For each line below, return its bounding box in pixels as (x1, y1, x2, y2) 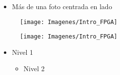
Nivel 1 (12, 47, 33, 57)
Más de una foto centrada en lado (12, 1, 112, 11)
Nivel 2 (23, 63, 45, 73)
